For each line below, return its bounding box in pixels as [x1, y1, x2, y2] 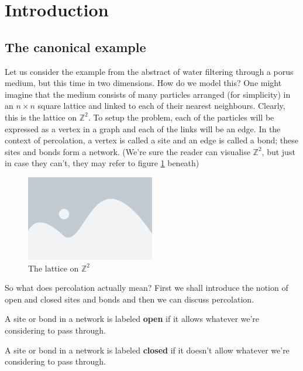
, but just [261, 145, 295, 157]
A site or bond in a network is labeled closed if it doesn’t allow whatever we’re [5, 343, 290, 356]
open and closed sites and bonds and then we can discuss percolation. [5, 293, 254, 305]
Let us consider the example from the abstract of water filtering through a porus [5, 65, 294, 77]
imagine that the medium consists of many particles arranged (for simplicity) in [5, 88, 291, 100]
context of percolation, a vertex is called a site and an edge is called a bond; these [5, 134, 299, 146]
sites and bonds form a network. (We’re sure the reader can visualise [5, 145, 250, 157]
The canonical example [5, 37, 146, 56]
